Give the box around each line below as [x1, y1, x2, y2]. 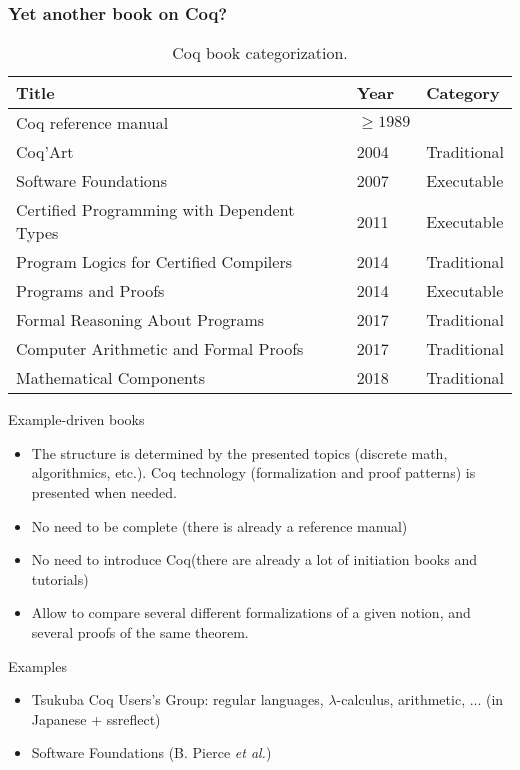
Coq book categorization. [172, 41, 348, 65]
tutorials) [31, 568, 89, 589]
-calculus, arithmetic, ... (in [336, 689, 504, 710]
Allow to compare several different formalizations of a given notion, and [31, 602, 471, 623]
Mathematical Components [16, 366, 205, 390]
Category [426, 81, 500, 105]
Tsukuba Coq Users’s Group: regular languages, [31, 689, 324, 710]
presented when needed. [31, 482, 177, 502]
